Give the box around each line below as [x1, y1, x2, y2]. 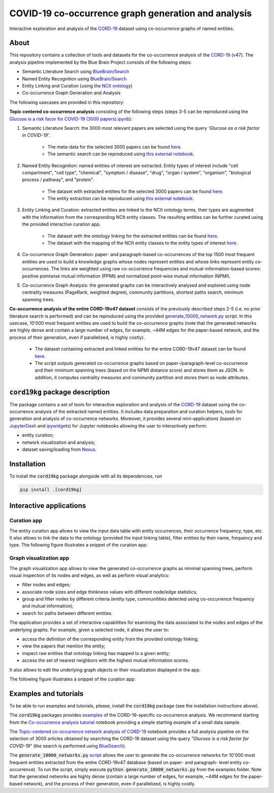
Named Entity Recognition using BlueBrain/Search [22, 75, 127, 81]
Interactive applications [9, 501, 86, 510]
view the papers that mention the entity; [22, 643, 106, 649]
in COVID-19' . [22, 132, 51, 138]
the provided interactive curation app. [22, 221, 101, 228]
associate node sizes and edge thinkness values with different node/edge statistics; [22, 588, 198, 595]
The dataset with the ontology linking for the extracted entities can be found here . [47, 233, 219, 239]
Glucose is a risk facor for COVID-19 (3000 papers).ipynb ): [9, 116, 132, 122]
